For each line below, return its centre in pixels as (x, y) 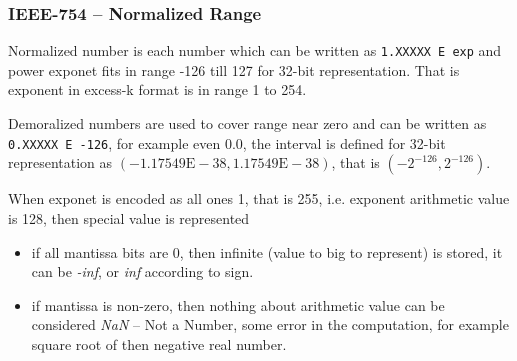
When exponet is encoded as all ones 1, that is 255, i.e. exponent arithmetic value (259, 198)
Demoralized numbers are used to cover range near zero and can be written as (247, 123)
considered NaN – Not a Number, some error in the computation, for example (270, 324)
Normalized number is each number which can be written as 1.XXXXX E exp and (255, 50)
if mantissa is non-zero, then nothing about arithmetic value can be (238, 304)
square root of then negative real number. (159, 343)
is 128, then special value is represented (129, 217)
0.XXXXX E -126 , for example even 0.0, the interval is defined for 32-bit (227, 142)
